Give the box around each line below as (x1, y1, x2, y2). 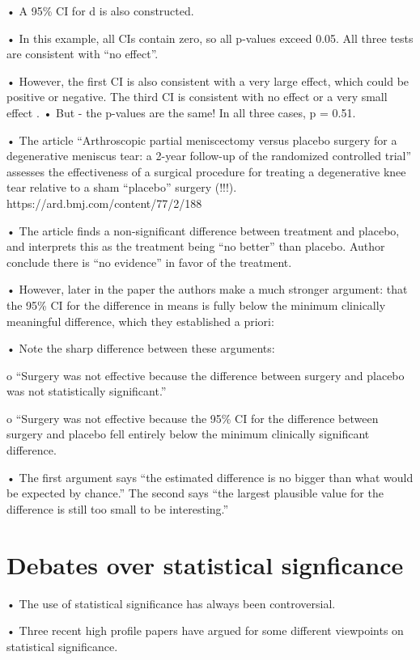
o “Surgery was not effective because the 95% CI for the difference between (6, 409, 379, 426)
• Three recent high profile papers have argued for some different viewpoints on (6, 622, 404, 639)
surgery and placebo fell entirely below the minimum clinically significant (6, 425, 370, 442)
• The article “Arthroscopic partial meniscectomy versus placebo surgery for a (6, 131, 397, 148)
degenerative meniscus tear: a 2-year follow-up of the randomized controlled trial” (6, 147, 412, 164)
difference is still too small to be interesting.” (6, 500, 229, 517)
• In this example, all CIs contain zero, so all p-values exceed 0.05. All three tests (6, 29, 414, 46)
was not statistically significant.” (6, 383, 167, 400)
